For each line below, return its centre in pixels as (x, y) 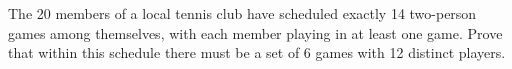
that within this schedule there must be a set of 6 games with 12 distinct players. (257, 52)
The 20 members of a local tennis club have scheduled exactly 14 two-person (242, 13)
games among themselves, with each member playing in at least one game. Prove (255, 32)
